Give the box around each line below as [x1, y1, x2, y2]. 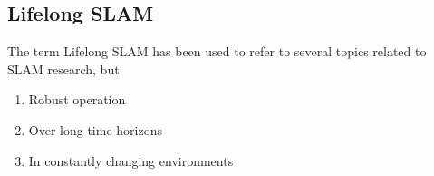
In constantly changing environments [28, 151, 234, 170]
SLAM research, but [7, 59, 120, 78]
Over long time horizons [28, 120, 162, 139]
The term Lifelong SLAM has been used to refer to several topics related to [7, 42, 427, 61]
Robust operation [28, 90, 126, 109]
